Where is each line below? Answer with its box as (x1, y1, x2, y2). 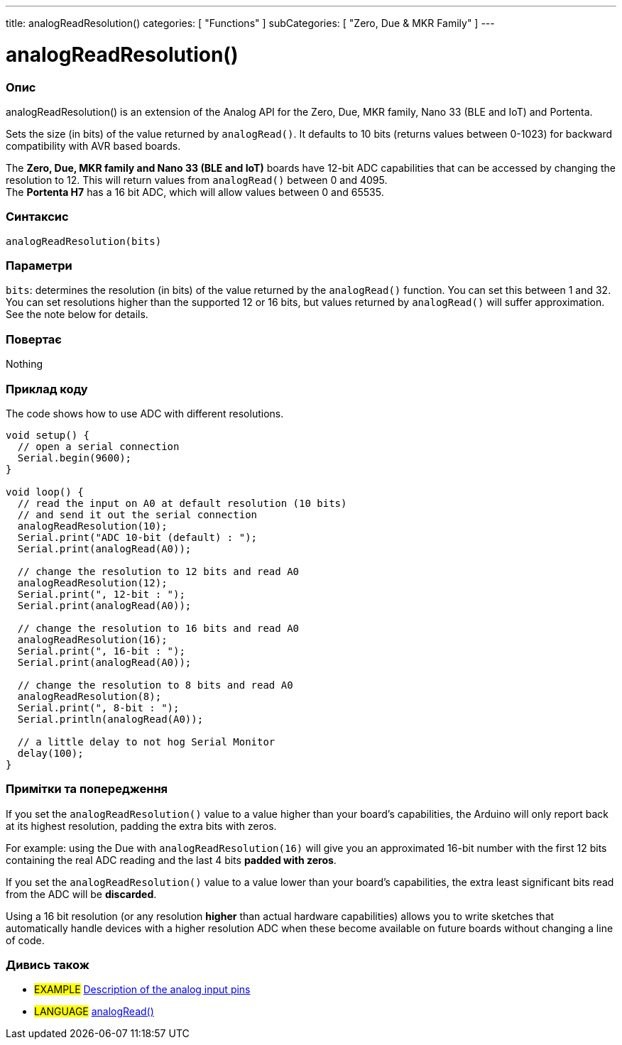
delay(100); (17, 747, 84, 759)
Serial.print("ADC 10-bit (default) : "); (17, 531, 258, 543)
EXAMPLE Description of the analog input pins (34, 983, 251, 996)
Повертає (6, 332, 62, 346)
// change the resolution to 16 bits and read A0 (17, 622, 300, 634)
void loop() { (6, 486, 84, 498)
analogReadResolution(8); (17, 690, 162, 702)
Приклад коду (6, 381, 88, 396)
